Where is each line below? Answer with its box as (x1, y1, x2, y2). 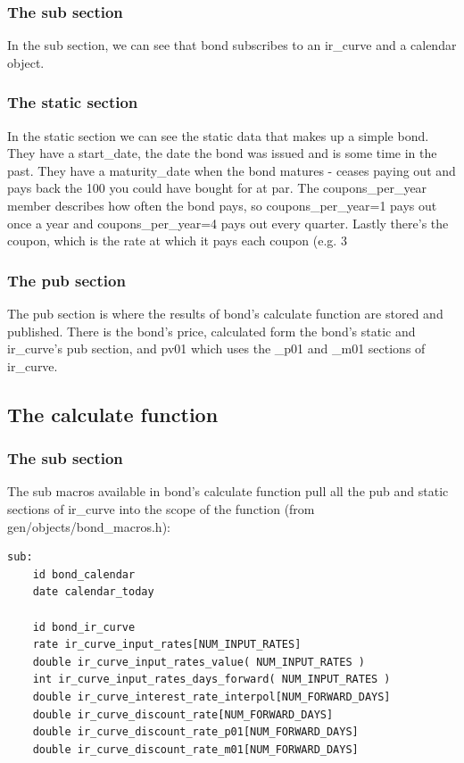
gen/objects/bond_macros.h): (7, 517, 170, 535)
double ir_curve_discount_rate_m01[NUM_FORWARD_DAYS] (32, 742, 359, 756)
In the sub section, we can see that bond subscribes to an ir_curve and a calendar (7, 36, 457, 54)
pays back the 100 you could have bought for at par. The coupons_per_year (7, 178, 427, 197)
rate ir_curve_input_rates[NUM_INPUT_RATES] (32, 638, 302, 651)
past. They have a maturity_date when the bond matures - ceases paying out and (7, 161, 456, 179)
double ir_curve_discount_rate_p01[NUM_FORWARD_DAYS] (32, 726, 359, 739)
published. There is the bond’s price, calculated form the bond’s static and (7, 321, 416, 340)
